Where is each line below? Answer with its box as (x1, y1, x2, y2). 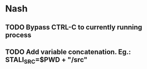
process (5, 30, 32, 39)
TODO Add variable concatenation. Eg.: (5, 47, 131, 56)
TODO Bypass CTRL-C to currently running (5, 23, 142, 31)
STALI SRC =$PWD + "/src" (5, 55, 88, 65)
